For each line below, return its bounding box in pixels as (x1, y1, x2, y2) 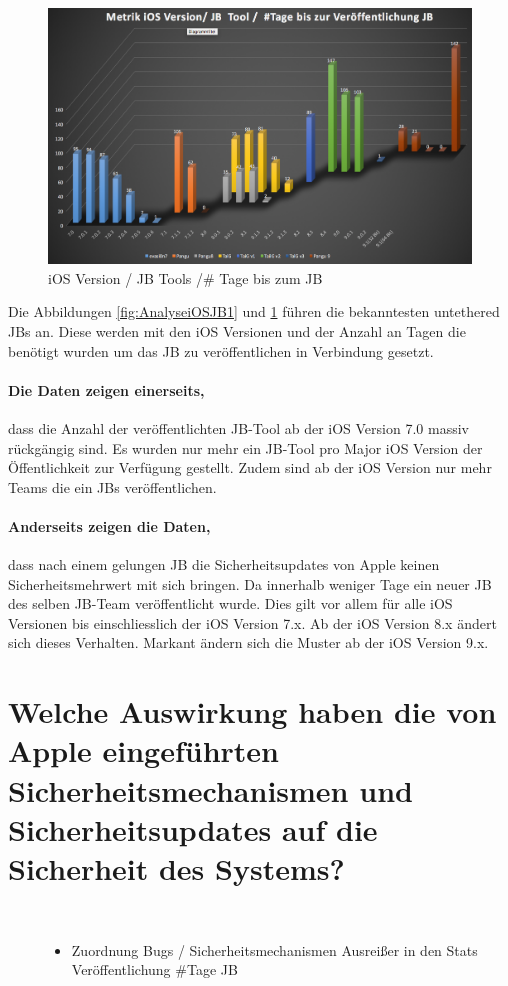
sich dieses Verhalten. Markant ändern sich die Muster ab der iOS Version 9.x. (8, 632, 489, 653)
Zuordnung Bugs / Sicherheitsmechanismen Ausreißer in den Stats (71, 939, 478, 960)
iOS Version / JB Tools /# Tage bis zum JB (48, 267, 323, 288)
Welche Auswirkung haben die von (8, 691, 497, 732)
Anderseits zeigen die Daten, (8, 515, 211, 536)
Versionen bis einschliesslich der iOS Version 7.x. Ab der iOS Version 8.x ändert (8, 612, 497, 633)
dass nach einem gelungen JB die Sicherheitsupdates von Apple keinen (8, 554, 440, 575)
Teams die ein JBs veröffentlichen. (8, 476, 217, 497)
